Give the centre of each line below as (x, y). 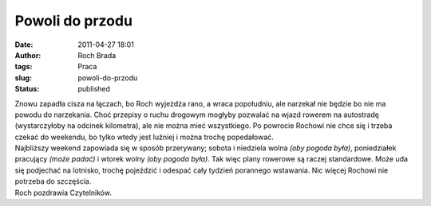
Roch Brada (97, 55)
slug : (23, 78)
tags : (24, 67)
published (94, 89)
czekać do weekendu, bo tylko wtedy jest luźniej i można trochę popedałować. (144, 137)
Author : (28, 55)
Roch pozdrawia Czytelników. (63, 192)
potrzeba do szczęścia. (53, 181)
